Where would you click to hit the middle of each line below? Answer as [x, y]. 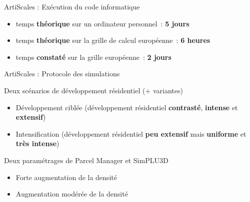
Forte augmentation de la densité [66, 177]
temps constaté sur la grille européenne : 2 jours [93, 57]
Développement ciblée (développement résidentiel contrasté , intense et [127, 107]
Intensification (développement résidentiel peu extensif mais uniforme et [131, 133]
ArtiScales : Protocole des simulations [62, 74]
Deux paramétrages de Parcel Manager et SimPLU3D [86, 160]
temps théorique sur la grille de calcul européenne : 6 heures [113, 40]
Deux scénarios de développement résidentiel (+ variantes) [93, 90]
